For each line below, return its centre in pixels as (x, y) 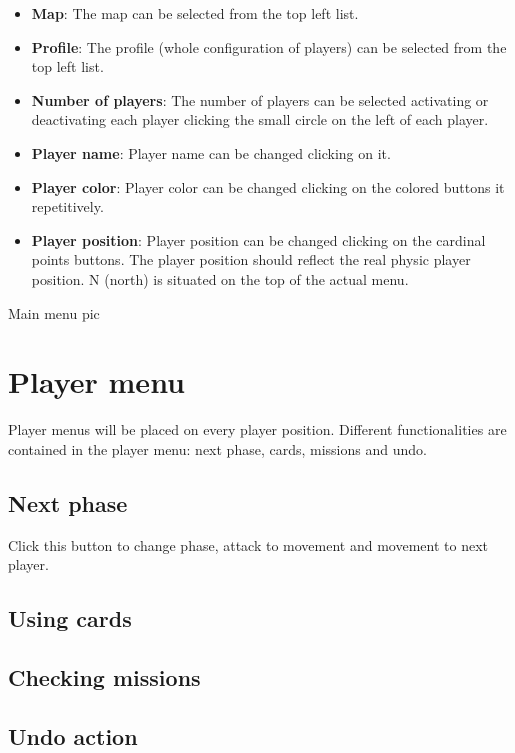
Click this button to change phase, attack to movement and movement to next (248, 544)
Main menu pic (54, 312)
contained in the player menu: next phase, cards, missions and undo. (217, 448)
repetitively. (67, 206)
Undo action (73, 735)
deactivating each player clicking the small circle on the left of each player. (260, 119)
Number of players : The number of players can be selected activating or (260, 99)
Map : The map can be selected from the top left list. (195, 13)
